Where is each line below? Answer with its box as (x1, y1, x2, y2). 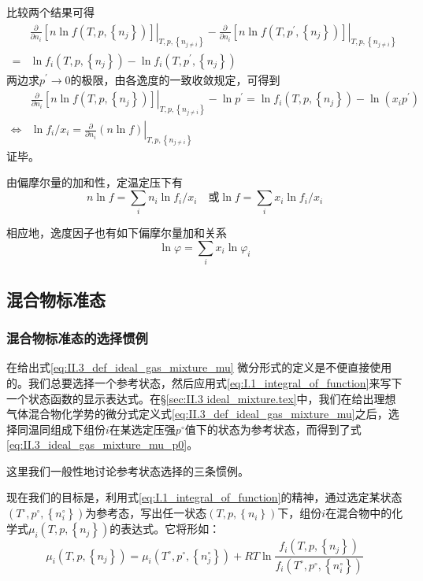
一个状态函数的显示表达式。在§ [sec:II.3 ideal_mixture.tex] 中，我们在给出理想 (6, 390, 396, 406)
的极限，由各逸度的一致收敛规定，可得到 (70, 71, 280, 87)
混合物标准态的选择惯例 (6, 328, 148, 348)
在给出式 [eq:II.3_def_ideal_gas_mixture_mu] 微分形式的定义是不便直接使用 (6, 359, 392, 376)
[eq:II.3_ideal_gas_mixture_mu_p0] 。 (6, 436, 199, 453)
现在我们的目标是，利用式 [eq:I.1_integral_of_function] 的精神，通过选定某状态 (6, 489, 403, 505)
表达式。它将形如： (121, 520, 221, 537)
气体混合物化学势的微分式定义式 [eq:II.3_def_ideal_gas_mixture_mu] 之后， (6, 405, 388, 422)
